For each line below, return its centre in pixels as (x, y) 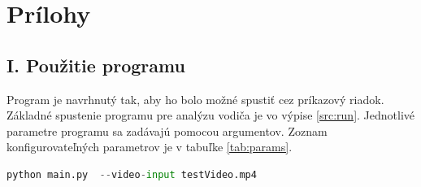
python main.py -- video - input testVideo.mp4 (132, 174)
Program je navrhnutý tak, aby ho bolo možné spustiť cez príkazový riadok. (195, 99)
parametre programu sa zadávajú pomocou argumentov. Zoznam (167, 130)
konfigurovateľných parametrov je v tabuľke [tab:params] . (150, 147)
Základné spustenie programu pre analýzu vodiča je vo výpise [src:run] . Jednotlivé (211, 115)
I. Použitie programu (96, 65)
